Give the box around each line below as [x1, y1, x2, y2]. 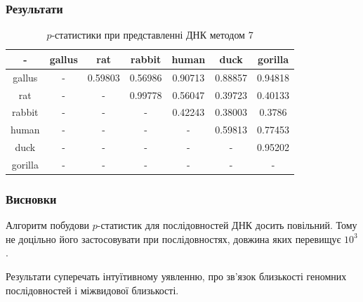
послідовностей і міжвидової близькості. [6, 282, 179, 297]
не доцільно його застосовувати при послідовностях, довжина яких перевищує [6, 231, 341, 246]
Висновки [6, 190, 57, 207]
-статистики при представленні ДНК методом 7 [51, 27, 253, 42]
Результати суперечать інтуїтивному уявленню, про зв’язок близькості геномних [6, 268, 347, 283]
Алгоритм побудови [6, 218, 90, 232]
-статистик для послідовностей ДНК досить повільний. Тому [97, 218, 357, 232]
